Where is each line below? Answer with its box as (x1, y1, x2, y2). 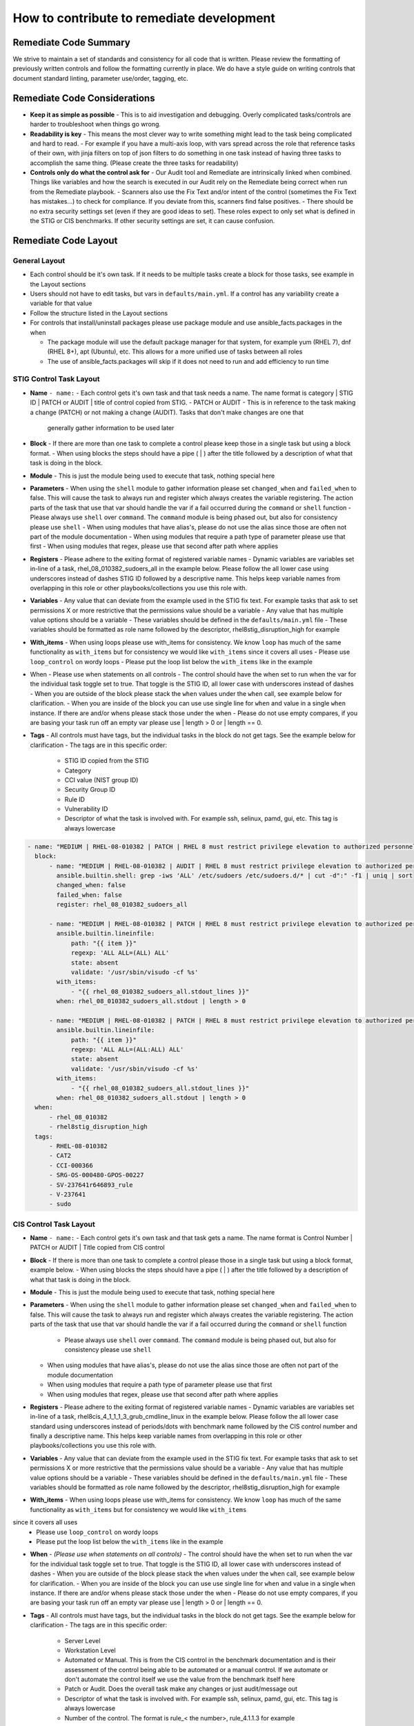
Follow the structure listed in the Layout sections (30, 309, 168, 317)
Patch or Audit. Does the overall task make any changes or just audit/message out (64, 1685, 298, 1693)
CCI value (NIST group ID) (64, 775, 139, 784)
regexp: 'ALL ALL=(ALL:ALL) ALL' (70, 1046, 184, 1054)
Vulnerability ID (64, 805, 108, 813)
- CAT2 (49, 1152, 72, 1160)
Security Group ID (64, 786, 116, 794)
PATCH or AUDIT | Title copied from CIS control (30, 1243, 165, 1252)
